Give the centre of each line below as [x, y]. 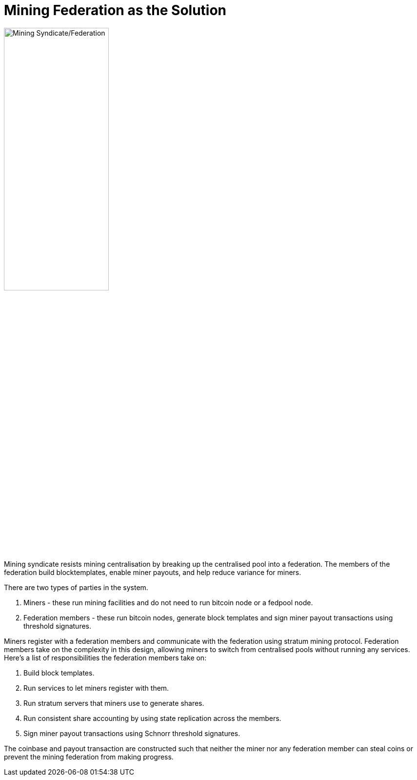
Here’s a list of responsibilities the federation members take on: [105, 657]
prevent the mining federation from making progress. [89, 757]
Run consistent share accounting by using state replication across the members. [152, 718]
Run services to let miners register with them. [96, 688]
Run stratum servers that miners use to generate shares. [114, 703]
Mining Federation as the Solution [115, 10]
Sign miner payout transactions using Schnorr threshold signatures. [132, 733]
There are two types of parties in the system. [76, 587]
